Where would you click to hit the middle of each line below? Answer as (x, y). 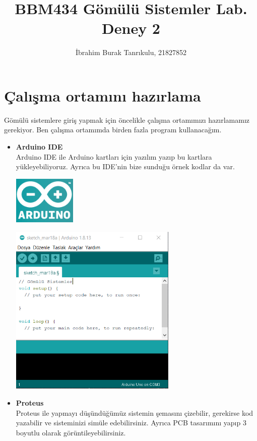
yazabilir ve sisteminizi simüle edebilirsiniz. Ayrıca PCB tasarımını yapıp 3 (131, 423)
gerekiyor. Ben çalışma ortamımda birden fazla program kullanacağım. (113, 130)
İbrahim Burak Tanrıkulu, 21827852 (131, 52)
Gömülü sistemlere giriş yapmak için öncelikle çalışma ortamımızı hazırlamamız (127, 119)
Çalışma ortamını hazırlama (103, 95)
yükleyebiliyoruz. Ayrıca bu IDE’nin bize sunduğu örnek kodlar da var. (125, 166)
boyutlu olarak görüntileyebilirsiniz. (71, 432)
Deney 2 (131, 28)
